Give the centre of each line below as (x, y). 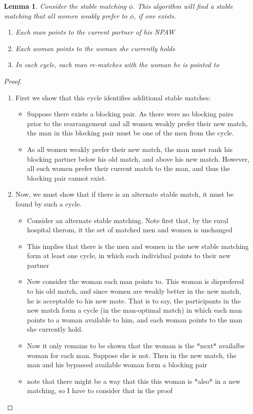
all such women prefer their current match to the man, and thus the (129, 168)
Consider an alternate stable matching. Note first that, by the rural (128, 220)
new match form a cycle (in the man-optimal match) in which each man (135, 310)
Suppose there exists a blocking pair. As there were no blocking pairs (130, 114)
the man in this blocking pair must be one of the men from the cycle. (130, 133)
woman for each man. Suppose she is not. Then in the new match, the (132, 355)
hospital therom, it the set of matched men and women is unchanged (130, 230)
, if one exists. (155, 15)
